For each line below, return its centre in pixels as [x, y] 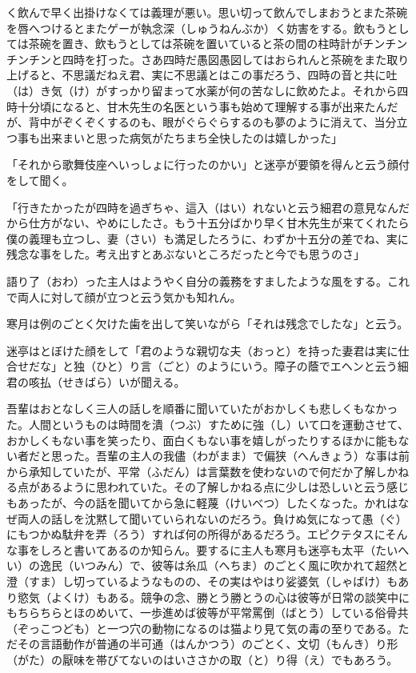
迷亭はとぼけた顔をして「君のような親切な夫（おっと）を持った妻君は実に [202, 350]
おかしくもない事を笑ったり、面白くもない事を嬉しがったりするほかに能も [202, 440]
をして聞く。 [40, 180]
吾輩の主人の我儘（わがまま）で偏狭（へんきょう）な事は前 [252, 456]
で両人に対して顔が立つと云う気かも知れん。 [124, 296]
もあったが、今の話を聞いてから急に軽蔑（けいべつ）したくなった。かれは [202, 503]
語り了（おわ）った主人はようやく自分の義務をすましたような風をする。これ [208, 280]
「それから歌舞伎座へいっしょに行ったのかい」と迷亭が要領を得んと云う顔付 [208, 164]
